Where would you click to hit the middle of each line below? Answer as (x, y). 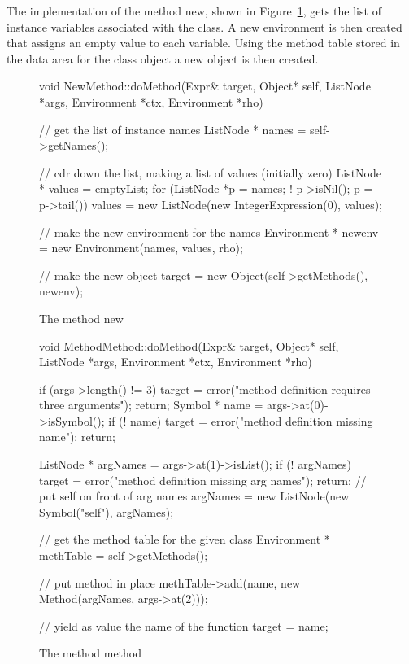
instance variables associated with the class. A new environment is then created (204, 26)
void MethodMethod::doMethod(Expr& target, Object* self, (189, 345)
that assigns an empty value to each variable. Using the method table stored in (203, 43)
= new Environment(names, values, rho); (141, 248)
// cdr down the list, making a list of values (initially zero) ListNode (210, 172)
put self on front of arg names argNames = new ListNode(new (194, 496)
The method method (91, 653)
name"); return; (77, 437)
